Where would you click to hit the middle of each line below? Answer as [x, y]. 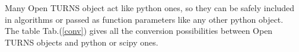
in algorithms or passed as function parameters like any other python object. [144, 19]
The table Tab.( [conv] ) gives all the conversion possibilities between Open [139, 31]
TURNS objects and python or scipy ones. [82, 42]
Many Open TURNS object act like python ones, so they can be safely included [150, 8]
